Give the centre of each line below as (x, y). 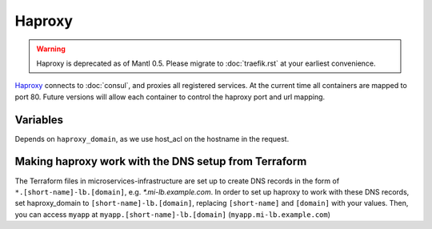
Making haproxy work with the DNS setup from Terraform (161, 161)
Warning (51, 49)
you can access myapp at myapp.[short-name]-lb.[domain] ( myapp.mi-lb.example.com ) (173, 214)
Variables (39, 120)
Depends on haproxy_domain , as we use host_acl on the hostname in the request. (152, 139)
